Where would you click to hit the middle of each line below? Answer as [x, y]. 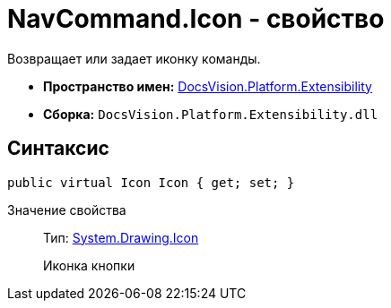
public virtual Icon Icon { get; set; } [151, 182]
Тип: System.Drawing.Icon [121, 237]
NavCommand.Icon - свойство [196, 19]
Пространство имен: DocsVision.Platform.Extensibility [208, 86]
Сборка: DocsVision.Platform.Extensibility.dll [211, 114]
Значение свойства [67, 210]
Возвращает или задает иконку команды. [134, 58]
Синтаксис [58, 149]
